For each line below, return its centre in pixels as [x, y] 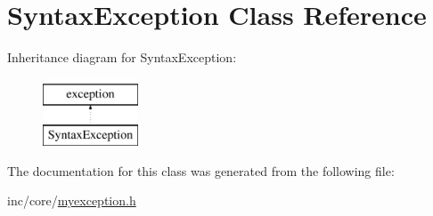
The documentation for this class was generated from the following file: [201, 170]
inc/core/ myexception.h [72, 200]
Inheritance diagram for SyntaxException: [122, 57]
